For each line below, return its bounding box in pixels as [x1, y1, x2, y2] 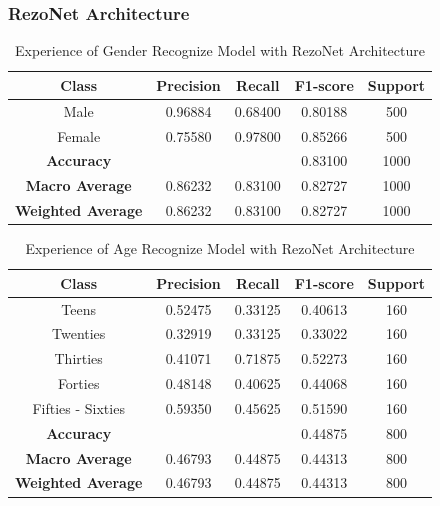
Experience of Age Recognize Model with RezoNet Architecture [25, 238, 415, 259]
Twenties [52, 323, 106, 344]
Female [57, 125, 101, 146]
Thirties [54, 348, 103, 369]
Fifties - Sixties [32, 397, 125, 418]
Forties [57, 373, 100, 394]
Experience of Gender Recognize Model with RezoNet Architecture [15, 40, 425, 61]
